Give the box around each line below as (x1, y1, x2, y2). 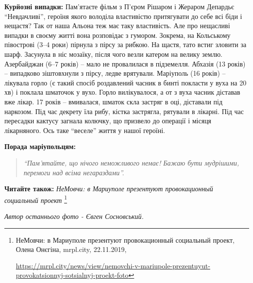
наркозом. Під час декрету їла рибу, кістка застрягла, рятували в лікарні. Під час (4, 106, 244, 116)
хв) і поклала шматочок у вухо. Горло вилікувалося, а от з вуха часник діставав (4, 87, 240, 97)
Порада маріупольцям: (4, 141, 76, 151)
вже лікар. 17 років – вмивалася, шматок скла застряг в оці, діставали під (4, 96, 223, 106)
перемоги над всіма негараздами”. (23, 167, 124, 177)
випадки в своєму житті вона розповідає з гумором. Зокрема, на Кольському (4, 30, 231, 40)
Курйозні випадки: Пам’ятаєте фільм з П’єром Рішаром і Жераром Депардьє (4, 1, 234, 11)
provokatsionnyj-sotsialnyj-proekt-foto (16, 270, 129, 280)
